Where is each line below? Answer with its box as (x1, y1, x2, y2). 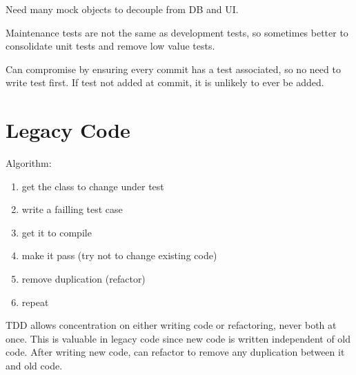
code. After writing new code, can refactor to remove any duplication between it (6, 345, 345, 359)
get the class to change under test (21, 179, 164, 193)
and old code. (6, 358, 63, 373)
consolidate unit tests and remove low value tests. (6, 39, 215, 53)
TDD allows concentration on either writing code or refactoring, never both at (6, 318, 337, 332)
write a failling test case (21, 202, 123, 216)
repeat (21, 294, 49, 309)
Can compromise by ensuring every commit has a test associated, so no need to (6, 61, 341, 76)
